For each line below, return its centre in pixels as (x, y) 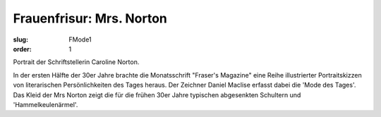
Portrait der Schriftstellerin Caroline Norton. (76, 62)
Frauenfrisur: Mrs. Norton (90, 18)
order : (22, 49)
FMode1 (80, 39)
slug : (20, 39)
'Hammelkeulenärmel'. (46, 104)
